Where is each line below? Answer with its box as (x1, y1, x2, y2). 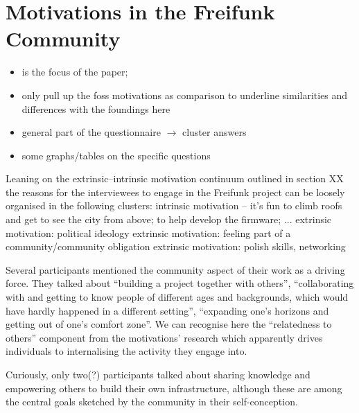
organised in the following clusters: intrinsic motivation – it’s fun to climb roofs (6, 198, 342, 213)
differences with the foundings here (21, 101, 170, 116)
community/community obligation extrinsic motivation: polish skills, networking (6, 239, 346, 254)
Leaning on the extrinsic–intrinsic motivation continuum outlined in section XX (6, 171, 344, 186)
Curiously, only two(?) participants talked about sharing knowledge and (6, 367, 310, 381)
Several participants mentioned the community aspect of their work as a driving (6, 262, 345, 276)
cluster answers (182, 125, 247, 139)
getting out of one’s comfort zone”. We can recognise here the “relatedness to (6, 317, 332, 331)
